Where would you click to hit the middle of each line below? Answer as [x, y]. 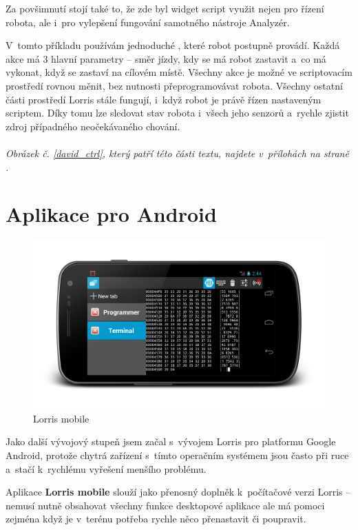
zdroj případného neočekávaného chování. [93, 126]
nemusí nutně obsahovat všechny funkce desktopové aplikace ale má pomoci [165, 505]
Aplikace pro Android [111, 214]
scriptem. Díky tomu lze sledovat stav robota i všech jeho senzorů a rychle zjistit [177, 113]
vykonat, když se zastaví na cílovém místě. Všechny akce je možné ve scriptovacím [179, 72]
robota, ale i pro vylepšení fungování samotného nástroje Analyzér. [148, 22]
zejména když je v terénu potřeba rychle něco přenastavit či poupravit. [156, 519]
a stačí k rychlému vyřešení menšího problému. [106, 468]
